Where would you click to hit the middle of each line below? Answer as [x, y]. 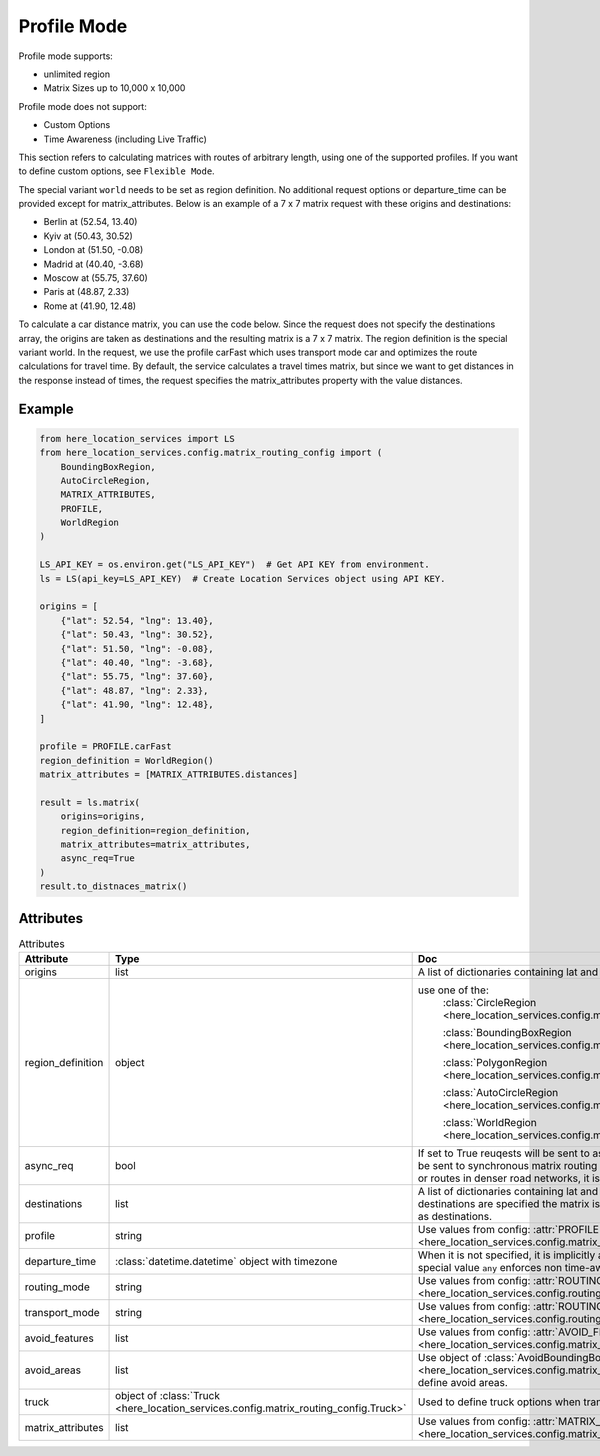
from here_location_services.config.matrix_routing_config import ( [211, 453]
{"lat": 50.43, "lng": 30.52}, [137, 634]
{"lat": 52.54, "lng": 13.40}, [137, 620]
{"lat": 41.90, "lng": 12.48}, [137, 704]
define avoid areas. [463, 1383]
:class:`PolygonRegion [495, 1063]
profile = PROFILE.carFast [105, 746]
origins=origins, [103, 816]
